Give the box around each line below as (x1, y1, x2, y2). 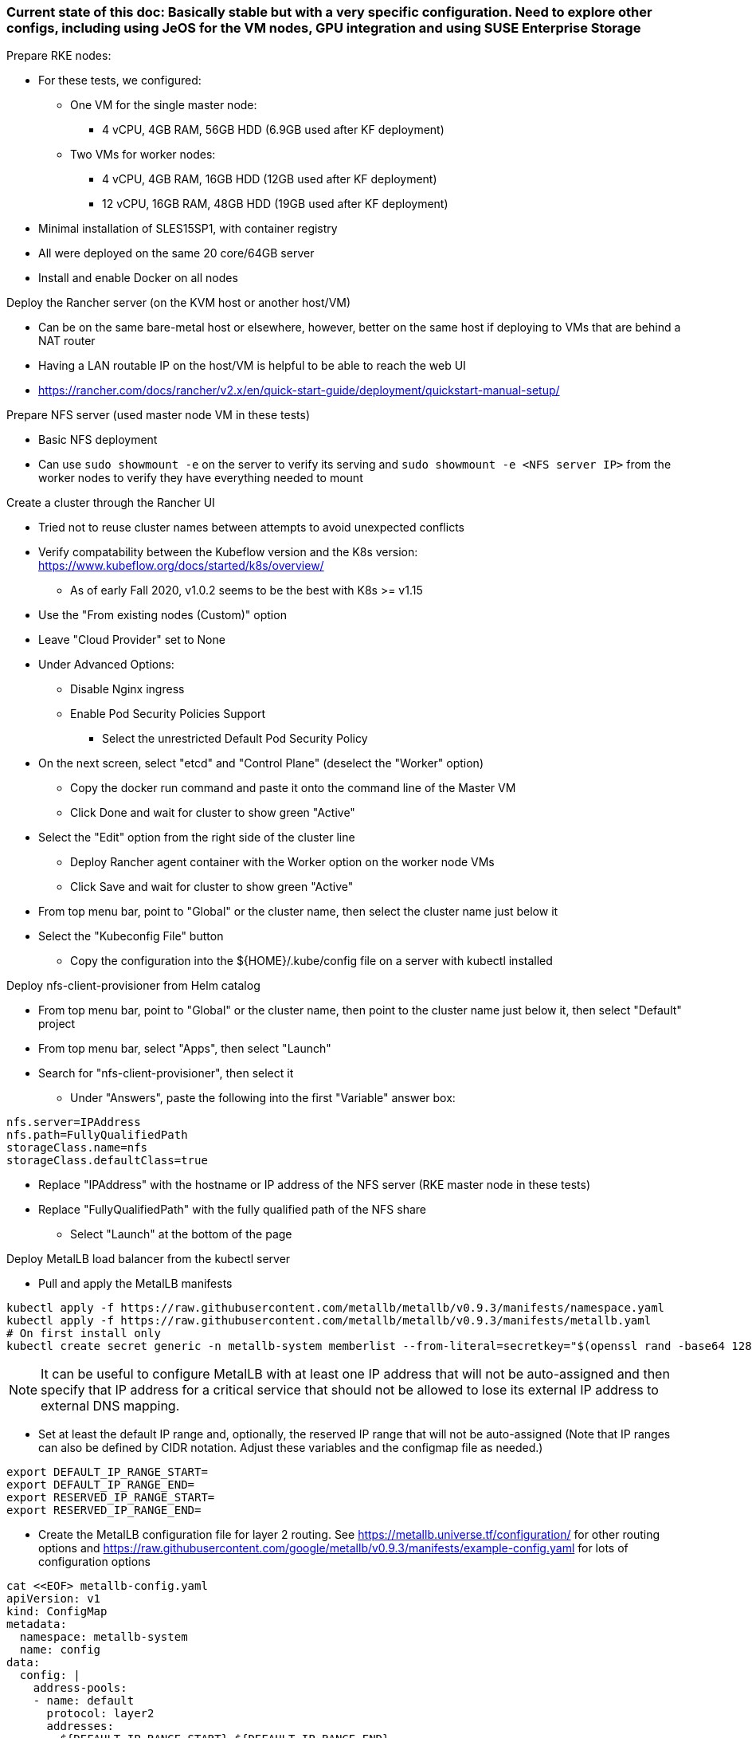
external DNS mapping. (41, 1398, 180, 1414)
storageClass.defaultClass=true (6, 1154, 208, 1167)
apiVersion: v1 (6, 1592, 101, 1606)
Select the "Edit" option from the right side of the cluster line (38, 830, 355, 845)
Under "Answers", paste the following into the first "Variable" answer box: (70, 1091, 456, 1105)
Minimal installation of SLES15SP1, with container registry (38, 222, 338, 236)
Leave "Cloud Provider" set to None (38, 633, 225, 647)
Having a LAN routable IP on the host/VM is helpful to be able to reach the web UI (38, 359, 466, 373)
